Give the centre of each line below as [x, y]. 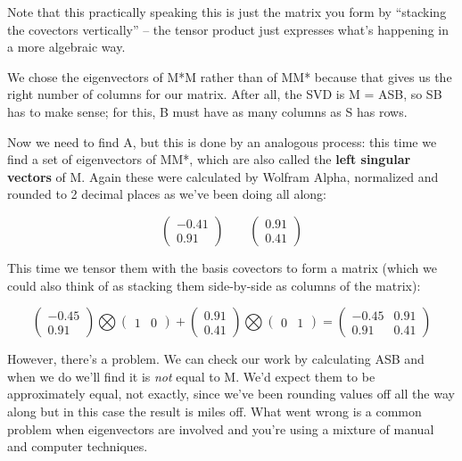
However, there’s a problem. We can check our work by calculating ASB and [216, 359]
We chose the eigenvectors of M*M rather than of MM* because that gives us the [230, 76]
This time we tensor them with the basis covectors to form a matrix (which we [222, 267]
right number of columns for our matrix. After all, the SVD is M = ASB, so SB [225, 94]
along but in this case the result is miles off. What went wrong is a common [214, 411]
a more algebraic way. [66, 47]
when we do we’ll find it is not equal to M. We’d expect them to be [191, 376]
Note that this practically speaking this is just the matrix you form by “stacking [227, 12]
